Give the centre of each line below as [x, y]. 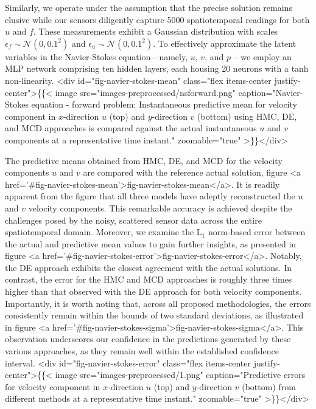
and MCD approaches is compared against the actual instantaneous [131, 128]
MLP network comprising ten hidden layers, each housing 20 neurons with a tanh [157, 68]
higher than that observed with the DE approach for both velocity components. [153, 291]
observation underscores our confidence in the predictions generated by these [148, 339]
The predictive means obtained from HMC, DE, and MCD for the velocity [144, 160]
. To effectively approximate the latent [225, 43]
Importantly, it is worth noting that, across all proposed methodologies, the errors [158, 303]
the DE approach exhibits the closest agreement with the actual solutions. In [149, 267]
